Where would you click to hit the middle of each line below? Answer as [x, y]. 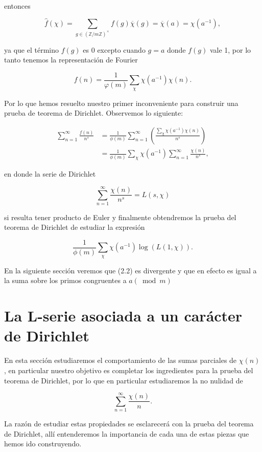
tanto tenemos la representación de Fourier [71, 60]
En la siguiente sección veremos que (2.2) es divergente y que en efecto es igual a [130, 270]
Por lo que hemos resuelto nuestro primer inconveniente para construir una [121, 103]
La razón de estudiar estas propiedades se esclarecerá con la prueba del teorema [129, 424]
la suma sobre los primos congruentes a [65, 280]
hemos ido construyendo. [43, 444]
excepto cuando [121, 49]
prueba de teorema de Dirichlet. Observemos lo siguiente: [94, 113]
